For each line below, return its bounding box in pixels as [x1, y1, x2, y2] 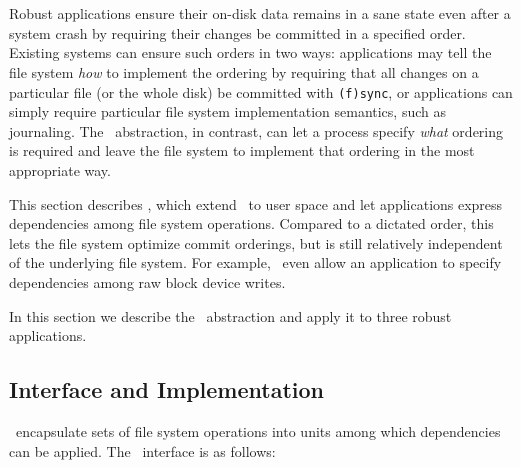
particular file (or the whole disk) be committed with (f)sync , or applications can [9, 81, 513, 102]
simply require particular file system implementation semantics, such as [9, 101, 446, 122]
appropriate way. [9, 160, 111, 180]
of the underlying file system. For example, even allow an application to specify [9, 252, 502, 273]
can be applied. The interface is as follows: [9, 440, 276, 461]
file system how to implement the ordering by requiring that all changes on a [9, 61, 479, 82]
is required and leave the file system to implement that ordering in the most [9, 140, 475, 161]
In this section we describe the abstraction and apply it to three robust [9, 305, 452, 326]
